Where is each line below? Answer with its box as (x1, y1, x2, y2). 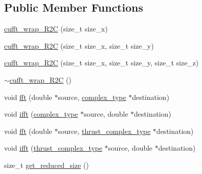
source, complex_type (58, 91, 126, 102)
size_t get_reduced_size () (4, 159, 89, 170)
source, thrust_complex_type (58, 125, 151, 136)
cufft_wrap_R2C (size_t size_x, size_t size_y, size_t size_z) (4, 57, 199, 68)
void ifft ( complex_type (4, 109, 78, 119)
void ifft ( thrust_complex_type (4, 143, 103, 153)
